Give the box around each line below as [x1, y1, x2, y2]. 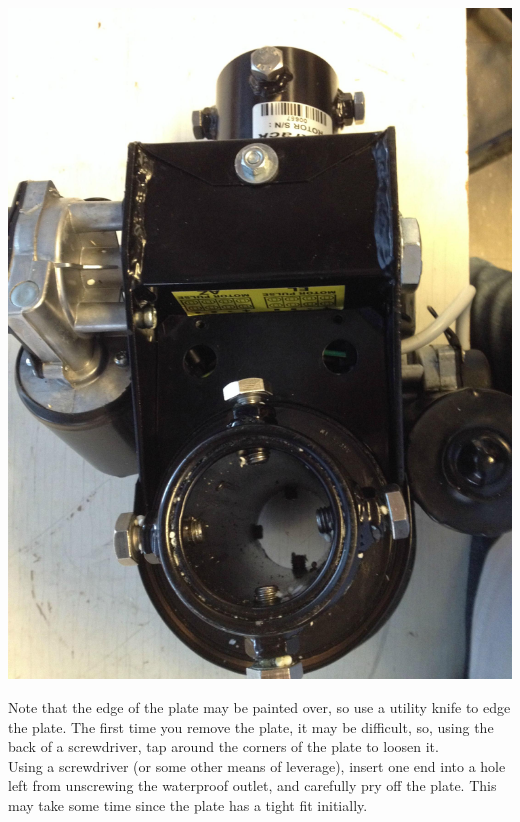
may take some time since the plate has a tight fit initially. [8, 794, 368, 815]
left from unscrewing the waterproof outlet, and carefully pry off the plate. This [8, 775, 497, 796]
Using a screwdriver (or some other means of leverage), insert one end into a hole [8, 755, 506, 776]
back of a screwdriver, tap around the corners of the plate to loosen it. [8, 736, 439, 757]
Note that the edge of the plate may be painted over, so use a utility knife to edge [8, 696, 511, 717]
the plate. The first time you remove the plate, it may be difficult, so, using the [8, 716, 494, 737]
